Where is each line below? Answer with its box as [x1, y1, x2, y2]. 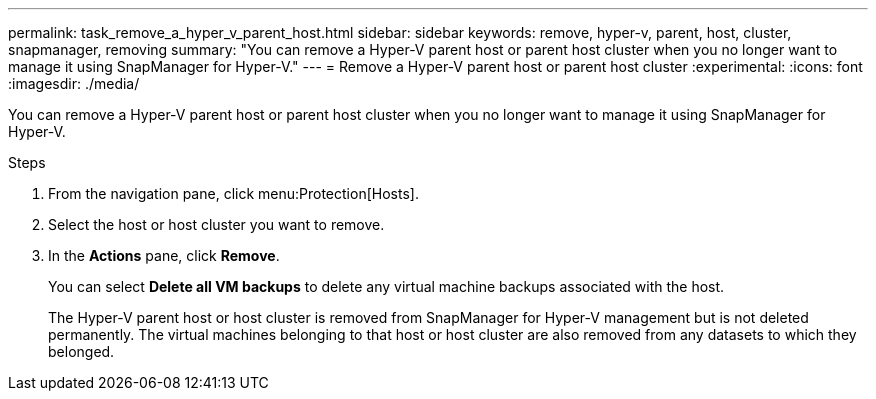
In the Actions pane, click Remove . [48, 247, 280, 264]
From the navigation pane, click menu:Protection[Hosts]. [48, 185, 419, 202]
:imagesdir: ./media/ [8, 75, 140, 92]
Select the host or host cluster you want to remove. [48, 216, 385, 233]
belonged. [48, 343, 115, 360]
